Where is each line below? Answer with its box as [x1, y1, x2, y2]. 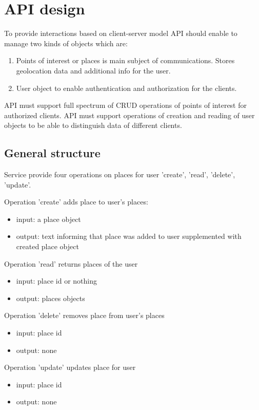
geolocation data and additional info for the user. [16, 65, 171, 76]
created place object [16, 241, 79, 252]
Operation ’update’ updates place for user [4, 362, 136, 372]
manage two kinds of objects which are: [4, 38, 128, 48]
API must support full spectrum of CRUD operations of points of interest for [4, 100, 247, 110]
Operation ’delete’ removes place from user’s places [4, 310, 165, 321]
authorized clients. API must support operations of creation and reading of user [4, 109, 255, 120]
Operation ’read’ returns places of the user [4, 258, 138, 269]
